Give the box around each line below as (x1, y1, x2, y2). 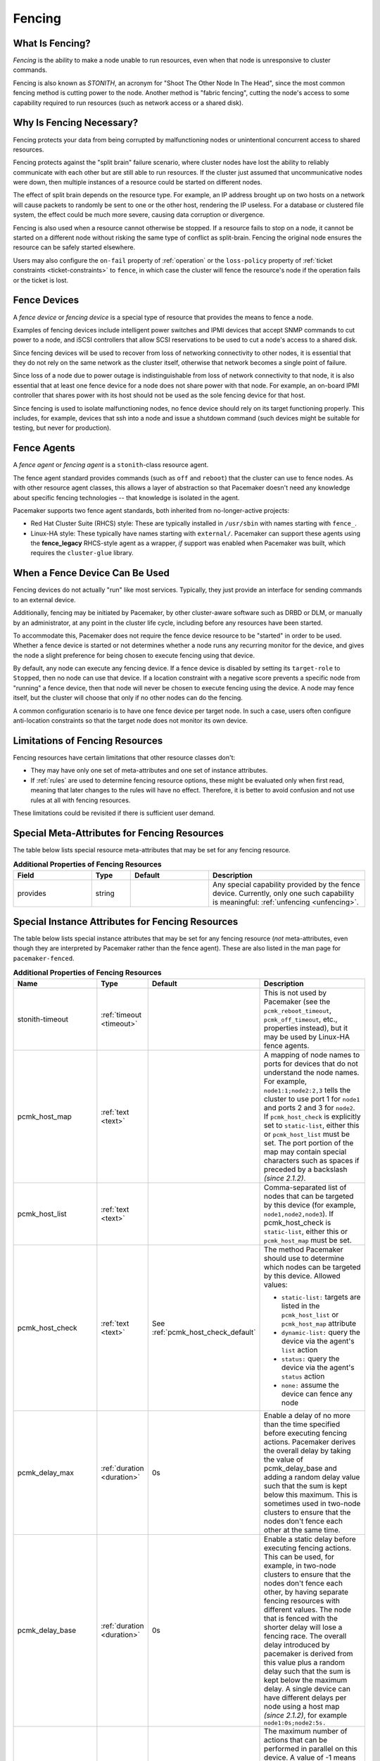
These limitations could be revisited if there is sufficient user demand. (13, 809, 215, 817)
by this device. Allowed (264, 1271, 341, 1281)
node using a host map (264, 1701, 340, 1711)
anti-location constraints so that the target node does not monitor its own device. (13, 716, 248, 725)
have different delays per (264, 1693, 347, 1703)
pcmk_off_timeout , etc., (264, 1014, 338, 1024)
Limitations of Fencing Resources (13, 735, 163, 747)
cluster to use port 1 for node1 (264, 1094, 360, 1104)
